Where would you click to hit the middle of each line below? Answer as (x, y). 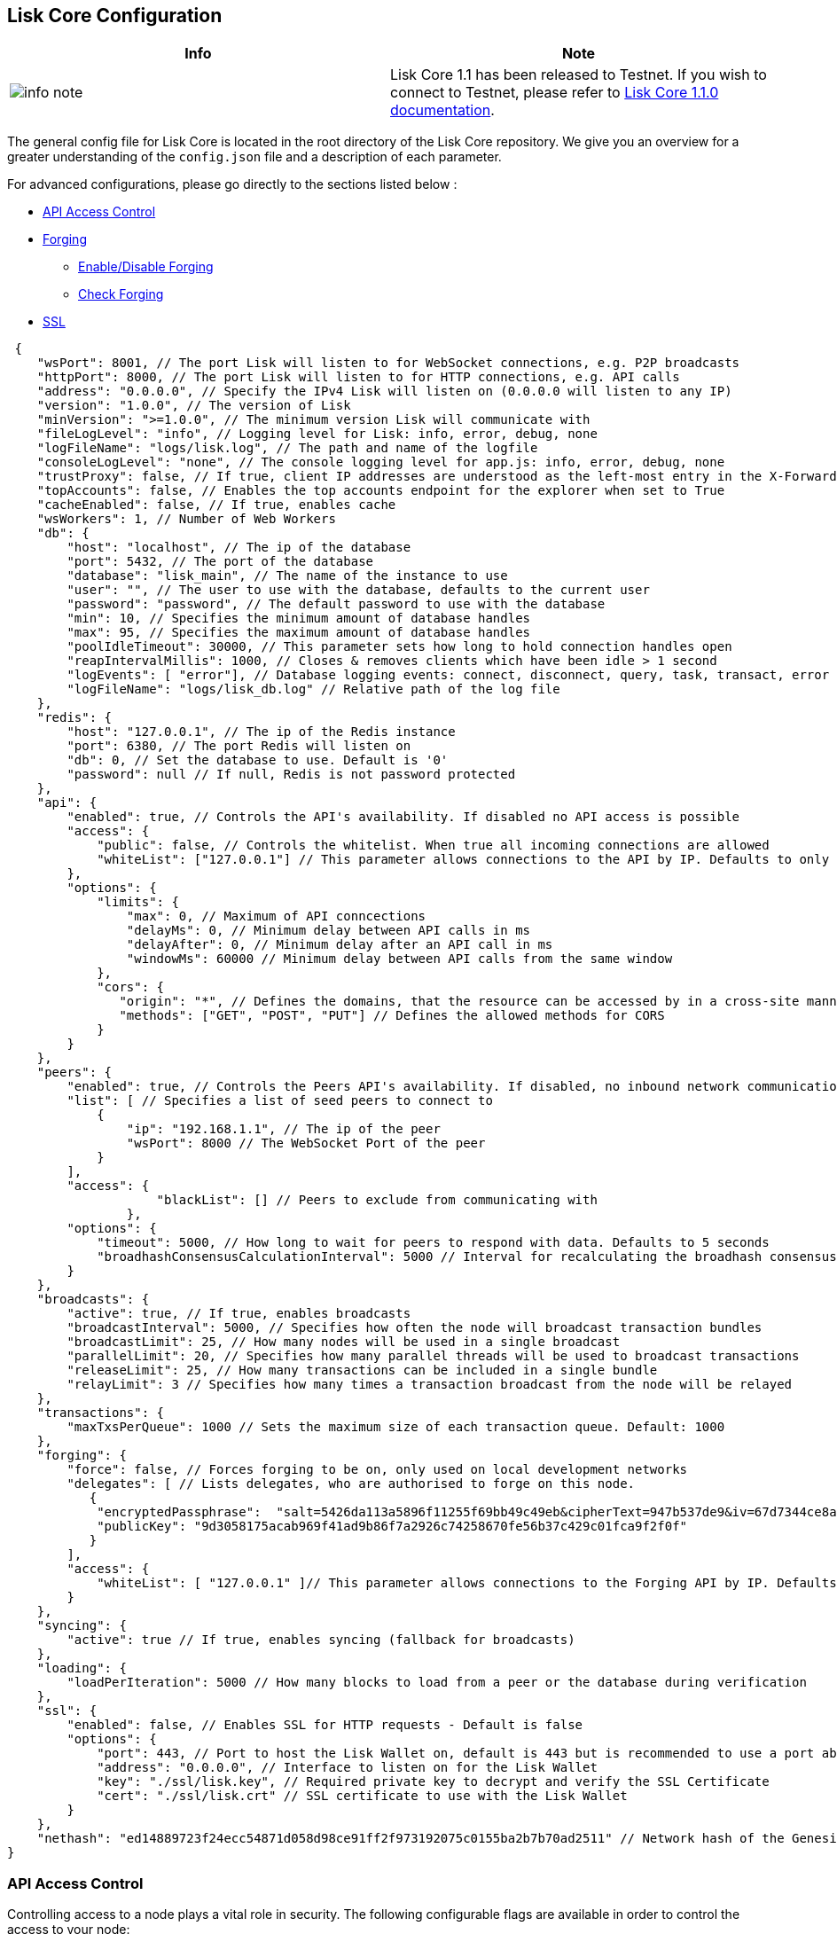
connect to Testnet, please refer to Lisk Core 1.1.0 (555, 93)
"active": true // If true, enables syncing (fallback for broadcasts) (321, 1640)
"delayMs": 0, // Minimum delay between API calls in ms (329, 931)
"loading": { (82, 1668)
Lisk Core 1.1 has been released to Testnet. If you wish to (579, 75)
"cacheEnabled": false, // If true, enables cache (216, 505)
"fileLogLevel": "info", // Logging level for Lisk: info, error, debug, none (317, 434)
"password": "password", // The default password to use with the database (336, 604)
